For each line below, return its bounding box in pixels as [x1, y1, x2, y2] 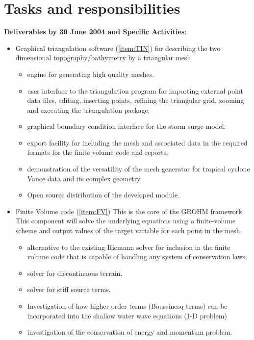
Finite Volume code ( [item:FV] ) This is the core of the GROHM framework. [15, 206, 244, 216]
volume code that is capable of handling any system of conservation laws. [27, 251, 247, 262]
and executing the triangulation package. [27, 104, 150, 115]
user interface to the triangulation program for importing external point [27, 85, 243, 96]
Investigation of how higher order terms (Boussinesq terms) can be [27, 301, 228, 311]
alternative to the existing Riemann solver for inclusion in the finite [27, 242, 230, 252]
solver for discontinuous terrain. [27, 267, 123, 278]
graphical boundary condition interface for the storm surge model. [27, 121, 226, 131]
